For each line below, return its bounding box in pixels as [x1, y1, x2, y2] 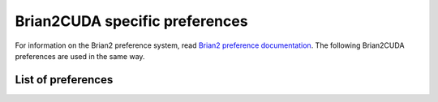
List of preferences [15, 73, 114, 87]
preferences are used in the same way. [15, 51, 145, 61]
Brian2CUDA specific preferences [15, 12, 248, 30]
